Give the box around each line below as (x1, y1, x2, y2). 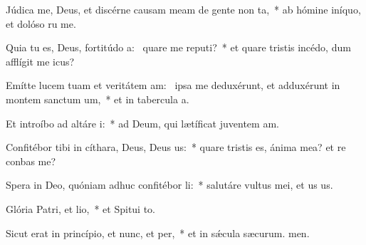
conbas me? (6, 153, 56, 168)
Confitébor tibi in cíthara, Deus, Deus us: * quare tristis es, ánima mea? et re (6, 140, 346, 155)
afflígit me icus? (6, 53, 75, 68)
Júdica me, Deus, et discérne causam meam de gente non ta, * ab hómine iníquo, (6, 2, 361, 16)
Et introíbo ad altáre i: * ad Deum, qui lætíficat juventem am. (6, 115, 279, 130)
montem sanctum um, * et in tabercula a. (6, 91, 189, 106)
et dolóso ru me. (6, 16, 76, 31)
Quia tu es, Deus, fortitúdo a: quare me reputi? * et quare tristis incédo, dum (6, 40, 351, 55)
